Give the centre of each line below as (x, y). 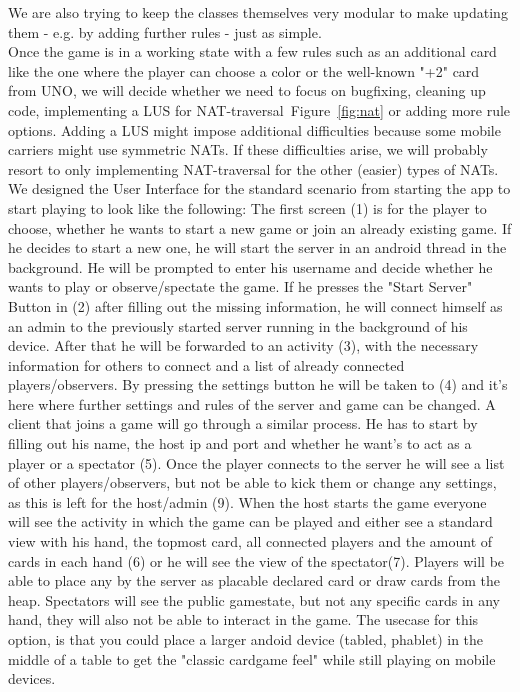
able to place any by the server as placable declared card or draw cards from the (254, 580)
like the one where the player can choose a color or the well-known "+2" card (244, 70)
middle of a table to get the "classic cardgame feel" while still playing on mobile (252, 658)
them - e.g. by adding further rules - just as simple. (165, 31)
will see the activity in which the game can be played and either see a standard (250, 521)
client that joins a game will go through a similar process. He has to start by (243, 423)
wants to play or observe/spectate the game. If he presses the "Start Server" (240, 286)
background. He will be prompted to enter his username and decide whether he (250, 266)
